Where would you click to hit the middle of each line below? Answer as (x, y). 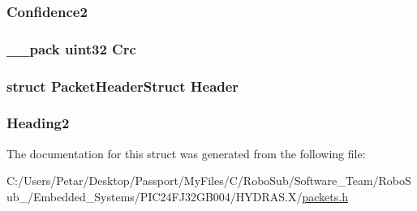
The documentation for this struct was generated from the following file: (186, 153)
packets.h (325, 196)
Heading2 (38, 123)
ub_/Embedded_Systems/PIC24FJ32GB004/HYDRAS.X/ (155, 196)
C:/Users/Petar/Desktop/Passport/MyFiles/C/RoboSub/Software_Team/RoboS (209, 181)
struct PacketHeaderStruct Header (123, 86)
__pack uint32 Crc (71, 48)
